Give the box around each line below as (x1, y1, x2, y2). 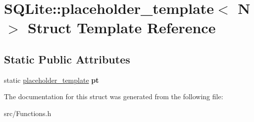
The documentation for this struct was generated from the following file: (4, 91, 223, 102)
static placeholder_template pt (4, 74, 99, 85)
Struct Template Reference (28, 17, 216, 38)
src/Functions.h (4, 108, 51, 118)
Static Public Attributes (4, 51, 130, 66)
